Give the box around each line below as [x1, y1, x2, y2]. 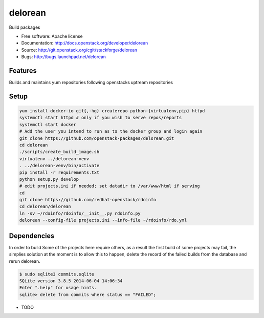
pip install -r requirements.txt [19, 170, 100, 175]
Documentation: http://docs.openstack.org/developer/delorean [21, 40, 148, 46]
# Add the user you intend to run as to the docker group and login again [19, 128, 203, 134]
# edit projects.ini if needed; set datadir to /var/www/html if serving [19, 183, 200, 189]
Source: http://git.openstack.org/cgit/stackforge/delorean [21, 47, 137, 53]
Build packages [9, 24, 40, 30]
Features [9, 66, 37, 75]
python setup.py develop [19, 176, 79, 182]
